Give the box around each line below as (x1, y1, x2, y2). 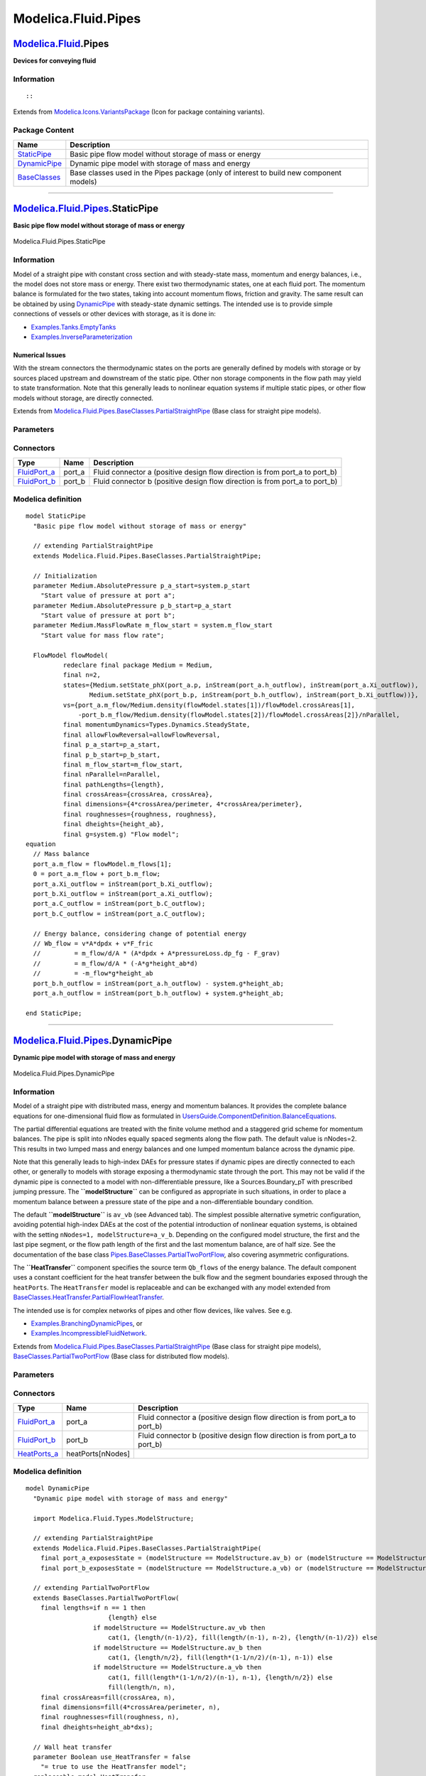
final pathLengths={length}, (62, 780, 165, 789)
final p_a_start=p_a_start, (62, 741, 161, 749)
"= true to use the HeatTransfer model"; (40, 1763, 187, 1771)
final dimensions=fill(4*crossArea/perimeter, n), (40, 1703, 221, 1711)
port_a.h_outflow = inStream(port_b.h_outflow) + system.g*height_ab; (33, 989, 284, 997)
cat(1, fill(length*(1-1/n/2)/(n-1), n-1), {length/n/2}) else (107, 1673, 333, 1682)
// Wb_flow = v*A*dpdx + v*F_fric (33, 939, 153, 948)
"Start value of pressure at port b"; (40, 612, 176, 619)
